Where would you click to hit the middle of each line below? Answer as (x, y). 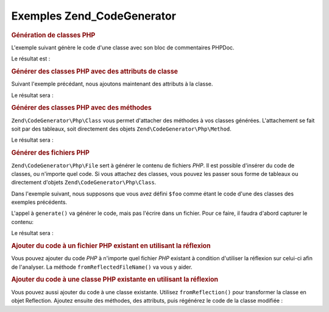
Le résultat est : (31, 59)
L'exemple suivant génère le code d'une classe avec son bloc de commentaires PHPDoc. (123, 47)
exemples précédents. (39, 202)
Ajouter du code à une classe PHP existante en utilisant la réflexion (115, 280)
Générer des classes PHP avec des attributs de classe (95, 71)
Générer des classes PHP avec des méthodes (82, 108)
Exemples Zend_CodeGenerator (94, 16)
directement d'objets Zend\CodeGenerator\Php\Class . (84, 183)
